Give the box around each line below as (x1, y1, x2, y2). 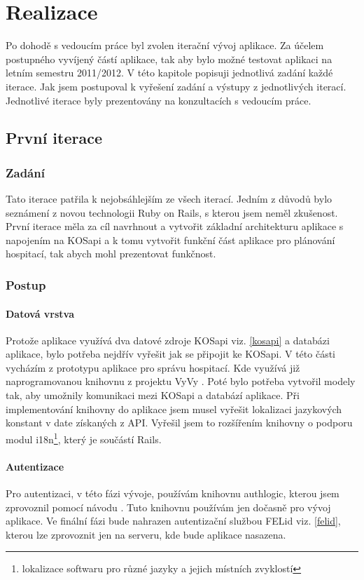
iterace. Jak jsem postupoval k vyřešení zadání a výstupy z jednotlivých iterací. (6, 79, 346, 93)
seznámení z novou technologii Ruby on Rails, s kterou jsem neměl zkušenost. (6, 205, 338, 220)
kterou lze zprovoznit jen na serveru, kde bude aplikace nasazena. (6, 527, 286, 541)
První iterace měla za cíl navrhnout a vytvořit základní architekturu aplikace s (6, 219, 344, 234)
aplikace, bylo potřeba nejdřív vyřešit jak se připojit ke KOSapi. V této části (6, 346, 335, 361)
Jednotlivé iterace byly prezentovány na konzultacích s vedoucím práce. (6, 93, 311, 107)
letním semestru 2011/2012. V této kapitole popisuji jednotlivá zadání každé (6, 65, 333, 80)
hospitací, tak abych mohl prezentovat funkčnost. (6, 246, 216, 261)
